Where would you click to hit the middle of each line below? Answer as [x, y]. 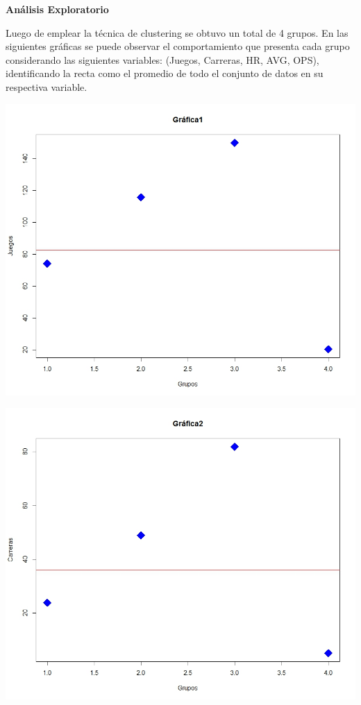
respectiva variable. [47, 86]
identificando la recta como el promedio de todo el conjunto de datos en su [165, 73]
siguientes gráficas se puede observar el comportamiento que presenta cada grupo [178, 46]
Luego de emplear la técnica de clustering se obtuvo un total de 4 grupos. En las [177, 32]
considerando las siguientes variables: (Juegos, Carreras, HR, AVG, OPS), [162, 59]
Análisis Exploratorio [57, 9]
